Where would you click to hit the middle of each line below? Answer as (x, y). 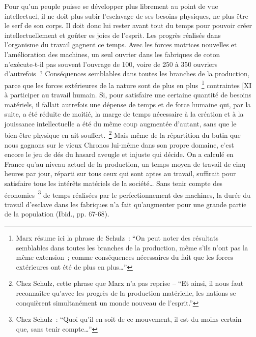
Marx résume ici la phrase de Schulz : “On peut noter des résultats (117, 238)
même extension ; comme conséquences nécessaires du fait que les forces (125, 257)
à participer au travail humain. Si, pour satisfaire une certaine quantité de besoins (128, 94)
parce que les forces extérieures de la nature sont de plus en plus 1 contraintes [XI (128, 84)
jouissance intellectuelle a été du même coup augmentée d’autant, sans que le (120, 123)
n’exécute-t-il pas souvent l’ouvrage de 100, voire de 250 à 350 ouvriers (111, 64)
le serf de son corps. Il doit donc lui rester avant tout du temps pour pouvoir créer (128, 25)
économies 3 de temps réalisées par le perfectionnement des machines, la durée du (128, 194)
